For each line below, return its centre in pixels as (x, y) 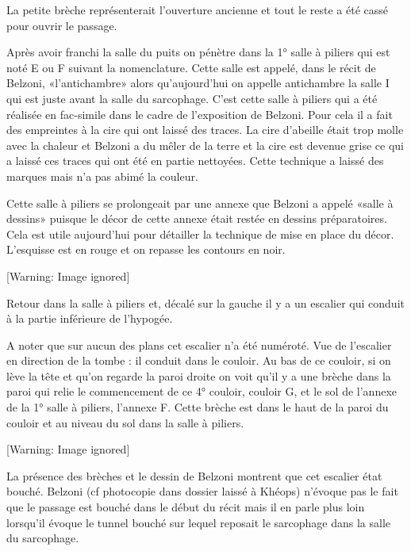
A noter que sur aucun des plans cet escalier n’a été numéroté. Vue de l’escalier (199, 344)
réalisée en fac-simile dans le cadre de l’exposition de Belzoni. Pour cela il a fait (200, 114)
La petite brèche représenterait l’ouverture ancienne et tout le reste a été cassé (197, 10)
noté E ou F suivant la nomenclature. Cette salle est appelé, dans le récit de (191, 67)
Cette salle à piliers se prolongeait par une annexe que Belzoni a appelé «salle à (200, 203)
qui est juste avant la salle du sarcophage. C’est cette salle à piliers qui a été (192, 98)
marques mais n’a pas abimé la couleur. (102, 176)
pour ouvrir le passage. (62, 25)
